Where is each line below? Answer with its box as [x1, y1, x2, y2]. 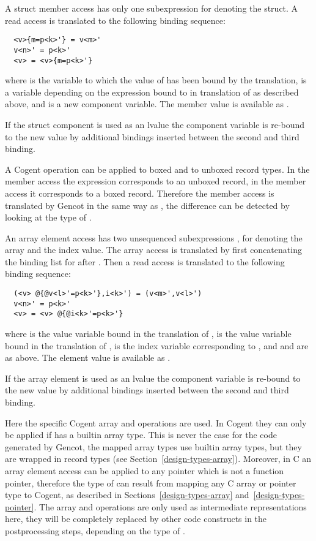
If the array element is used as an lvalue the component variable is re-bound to [5, 371, 301, 384]
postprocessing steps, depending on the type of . [5, 524, 185, 537]
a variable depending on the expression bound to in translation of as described [5, 85, 299, 98]
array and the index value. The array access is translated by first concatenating [5, 243, 302, 256]
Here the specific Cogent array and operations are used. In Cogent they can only [5, 416, 307, 429]
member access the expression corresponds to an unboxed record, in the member [5, 175, 306, 187]
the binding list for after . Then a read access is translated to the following [5, 255, 285, 268]
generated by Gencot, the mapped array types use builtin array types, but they [5, 440, 302, 453]
